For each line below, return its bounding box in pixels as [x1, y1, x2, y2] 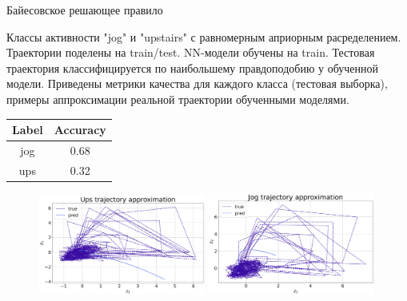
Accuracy [54, 121, 106, 138]
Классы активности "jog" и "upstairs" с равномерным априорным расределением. [6, 28, 401, 45]
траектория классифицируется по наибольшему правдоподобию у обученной [6, 59, 378, 76]
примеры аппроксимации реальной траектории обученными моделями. [6, 90, 349, 107]
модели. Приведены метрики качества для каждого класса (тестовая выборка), [6, 75, 388, 92]
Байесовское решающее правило [6, 2, 163, 18]
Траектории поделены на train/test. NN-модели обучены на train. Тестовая [6, 44, 375, 61]
